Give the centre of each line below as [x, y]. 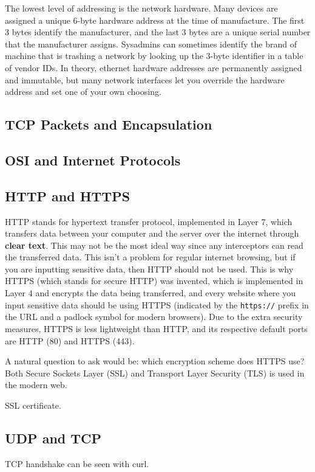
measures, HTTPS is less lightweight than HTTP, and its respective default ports [156, 328]
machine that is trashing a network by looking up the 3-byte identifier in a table [154, 56]
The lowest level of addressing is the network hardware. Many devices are [141, 8]
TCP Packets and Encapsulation [109, 124]
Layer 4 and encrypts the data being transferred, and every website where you [151, 293]
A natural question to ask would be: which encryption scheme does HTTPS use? [155, 361]
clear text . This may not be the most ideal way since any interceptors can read [154, 245]
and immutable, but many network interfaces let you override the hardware [145, 79]
